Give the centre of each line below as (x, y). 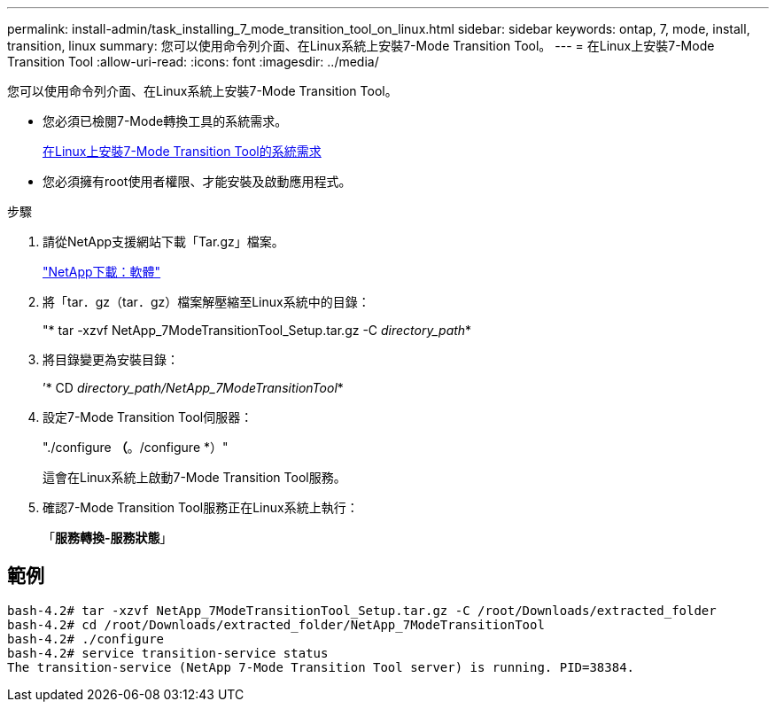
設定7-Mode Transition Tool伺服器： (148, 417)
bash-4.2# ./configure (86, 639)
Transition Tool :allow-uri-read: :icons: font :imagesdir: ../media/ (193, 62)
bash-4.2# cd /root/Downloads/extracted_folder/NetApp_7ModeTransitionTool (276, 624)
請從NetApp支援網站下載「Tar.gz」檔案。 (163, 242)
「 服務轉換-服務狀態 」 (108, 538)
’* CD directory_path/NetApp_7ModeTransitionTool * (193, 388)
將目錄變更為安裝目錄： (111, 359)
